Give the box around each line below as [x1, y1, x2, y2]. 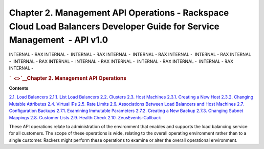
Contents [9, 85, 29, 91]
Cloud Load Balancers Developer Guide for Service [9, 21, 220, 32]
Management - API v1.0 [9, 35, 109, 46]
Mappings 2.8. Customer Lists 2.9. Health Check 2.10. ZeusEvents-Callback [9, 114, 161, 120]
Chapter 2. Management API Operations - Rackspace [9, 7, 229, 18]
